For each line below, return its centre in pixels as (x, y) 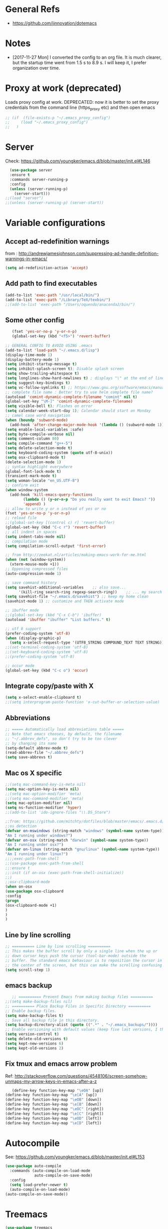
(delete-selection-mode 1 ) (33, 462)
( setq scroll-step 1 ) (28, 970)
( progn (12, 901)
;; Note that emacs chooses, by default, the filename (63, 734)
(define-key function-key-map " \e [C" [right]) (54, 1114)
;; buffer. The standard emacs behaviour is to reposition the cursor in (84, 960)
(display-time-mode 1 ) (29, 355)
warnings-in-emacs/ (26, 259)
